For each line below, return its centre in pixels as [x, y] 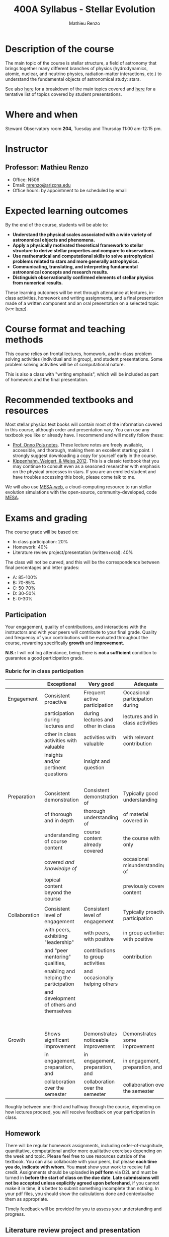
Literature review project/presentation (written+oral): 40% [73, 552]
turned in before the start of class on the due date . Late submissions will [82, 1178]
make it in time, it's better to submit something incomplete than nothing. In [82, 1189]
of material [136, 814]
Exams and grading [46, 518]
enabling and [60, 971]
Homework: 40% [30, 547]
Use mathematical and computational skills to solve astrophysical [83, 256]
